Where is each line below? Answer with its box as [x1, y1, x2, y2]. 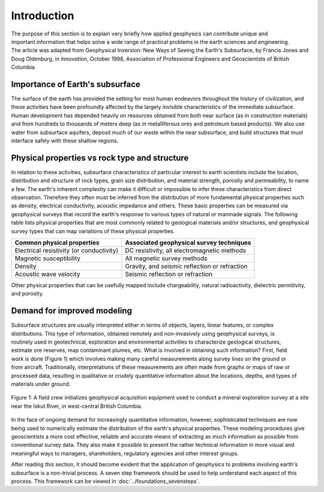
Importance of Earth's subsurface [11, 79, 141, 90]
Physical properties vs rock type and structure [11, 153, 189, 163]
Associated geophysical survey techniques [125, 238, 251, 246]
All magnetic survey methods [125, 254, 208, 263]
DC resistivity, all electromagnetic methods [125, 246, 246, 255]
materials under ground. [11, 380, 71, 387]
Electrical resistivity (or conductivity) [14, 246, 119, 255]
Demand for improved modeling [11, 306, 132, 316]
